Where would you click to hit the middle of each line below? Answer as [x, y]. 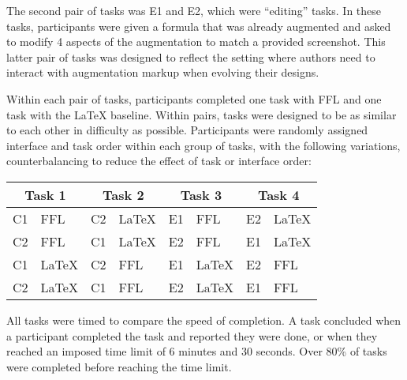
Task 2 [123, 194]
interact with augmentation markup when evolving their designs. [163, 72]
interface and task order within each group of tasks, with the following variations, [203, 145]
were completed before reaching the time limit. [119, 366]
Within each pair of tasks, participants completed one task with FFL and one [194, 98]
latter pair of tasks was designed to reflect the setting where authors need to [191, 56]
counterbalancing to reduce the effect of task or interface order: [159, 161]
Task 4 [278, 194]
